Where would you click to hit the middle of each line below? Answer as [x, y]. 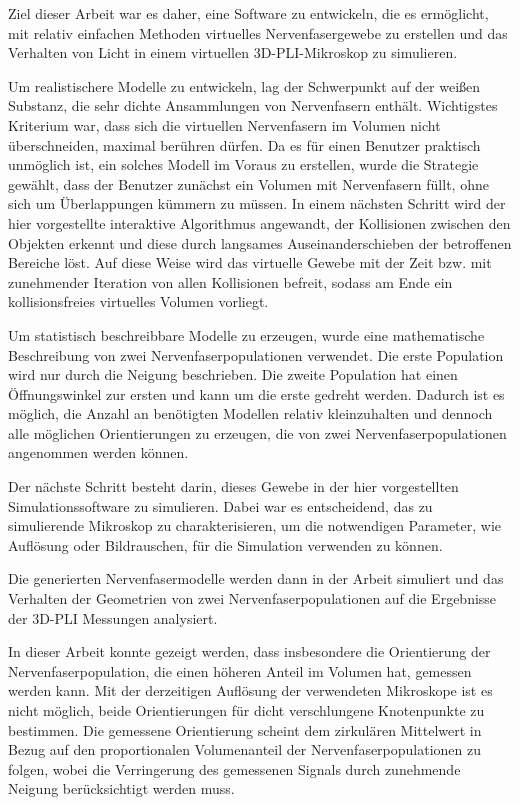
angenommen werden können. [98, 452]
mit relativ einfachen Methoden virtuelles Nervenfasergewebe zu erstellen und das [258, 32]
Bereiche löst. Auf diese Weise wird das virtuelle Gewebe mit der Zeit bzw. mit [250, 262]
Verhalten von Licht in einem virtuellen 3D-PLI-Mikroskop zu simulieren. [233, 52]
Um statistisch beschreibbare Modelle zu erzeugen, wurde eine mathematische [246, 334]
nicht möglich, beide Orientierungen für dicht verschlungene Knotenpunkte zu [246, 710]
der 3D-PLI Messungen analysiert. [113, 617]
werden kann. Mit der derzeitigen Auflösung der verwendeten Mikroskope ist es [250, 690]
